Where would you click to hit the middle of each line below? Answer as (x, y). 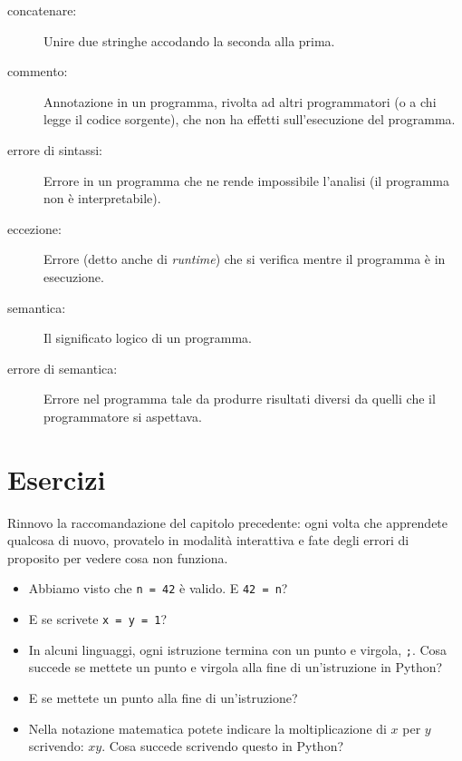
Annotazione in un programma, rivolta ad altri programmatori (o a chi (240, 101)
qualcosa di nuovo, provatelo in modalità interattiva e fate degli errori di (208, 540)
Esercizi (57, 478)
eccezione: (34, 228)
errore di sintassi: (55, 149)
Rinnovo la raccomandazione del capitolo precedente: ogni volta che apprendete (228, 522)
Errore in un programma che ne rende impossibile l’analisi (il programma (246, 180)
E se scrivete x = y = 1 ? (98, 619)
